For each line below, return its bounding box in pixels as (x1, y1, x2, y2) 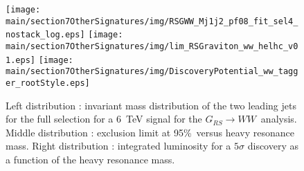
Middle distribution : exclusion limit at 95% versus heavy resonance (6, 125, 295, 139)
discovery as (247, 138, 298, 153)
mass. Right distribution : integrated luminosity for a (6, 138, 231, 153)
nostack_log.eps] (6, 30, 85, 40)
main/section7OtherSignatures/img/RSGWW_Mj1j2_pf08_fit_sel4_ (6, 16, 298, 26)
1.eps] (6, 55, 35, 65)
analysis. (260, 111, 297, 126)
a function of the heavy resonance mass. (6, 152, 175, 166)
